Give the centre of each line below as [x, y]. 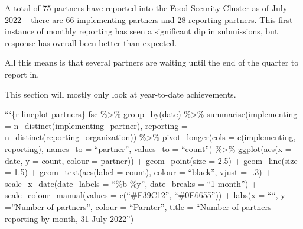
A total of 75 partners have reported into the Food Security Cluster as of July [146, 8]
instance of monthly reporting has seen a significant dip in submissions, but [141, 31]
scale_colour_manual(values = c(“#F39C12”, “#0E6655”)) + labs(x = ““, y [145, 195]
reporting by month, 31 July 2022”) [69, 218]
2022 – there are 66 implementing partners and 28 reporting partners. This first [149, 19]
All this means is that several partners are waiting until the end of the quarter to [152, 62]
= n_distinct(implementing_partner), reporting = [96, 125]
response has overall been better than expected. [91, 42]
